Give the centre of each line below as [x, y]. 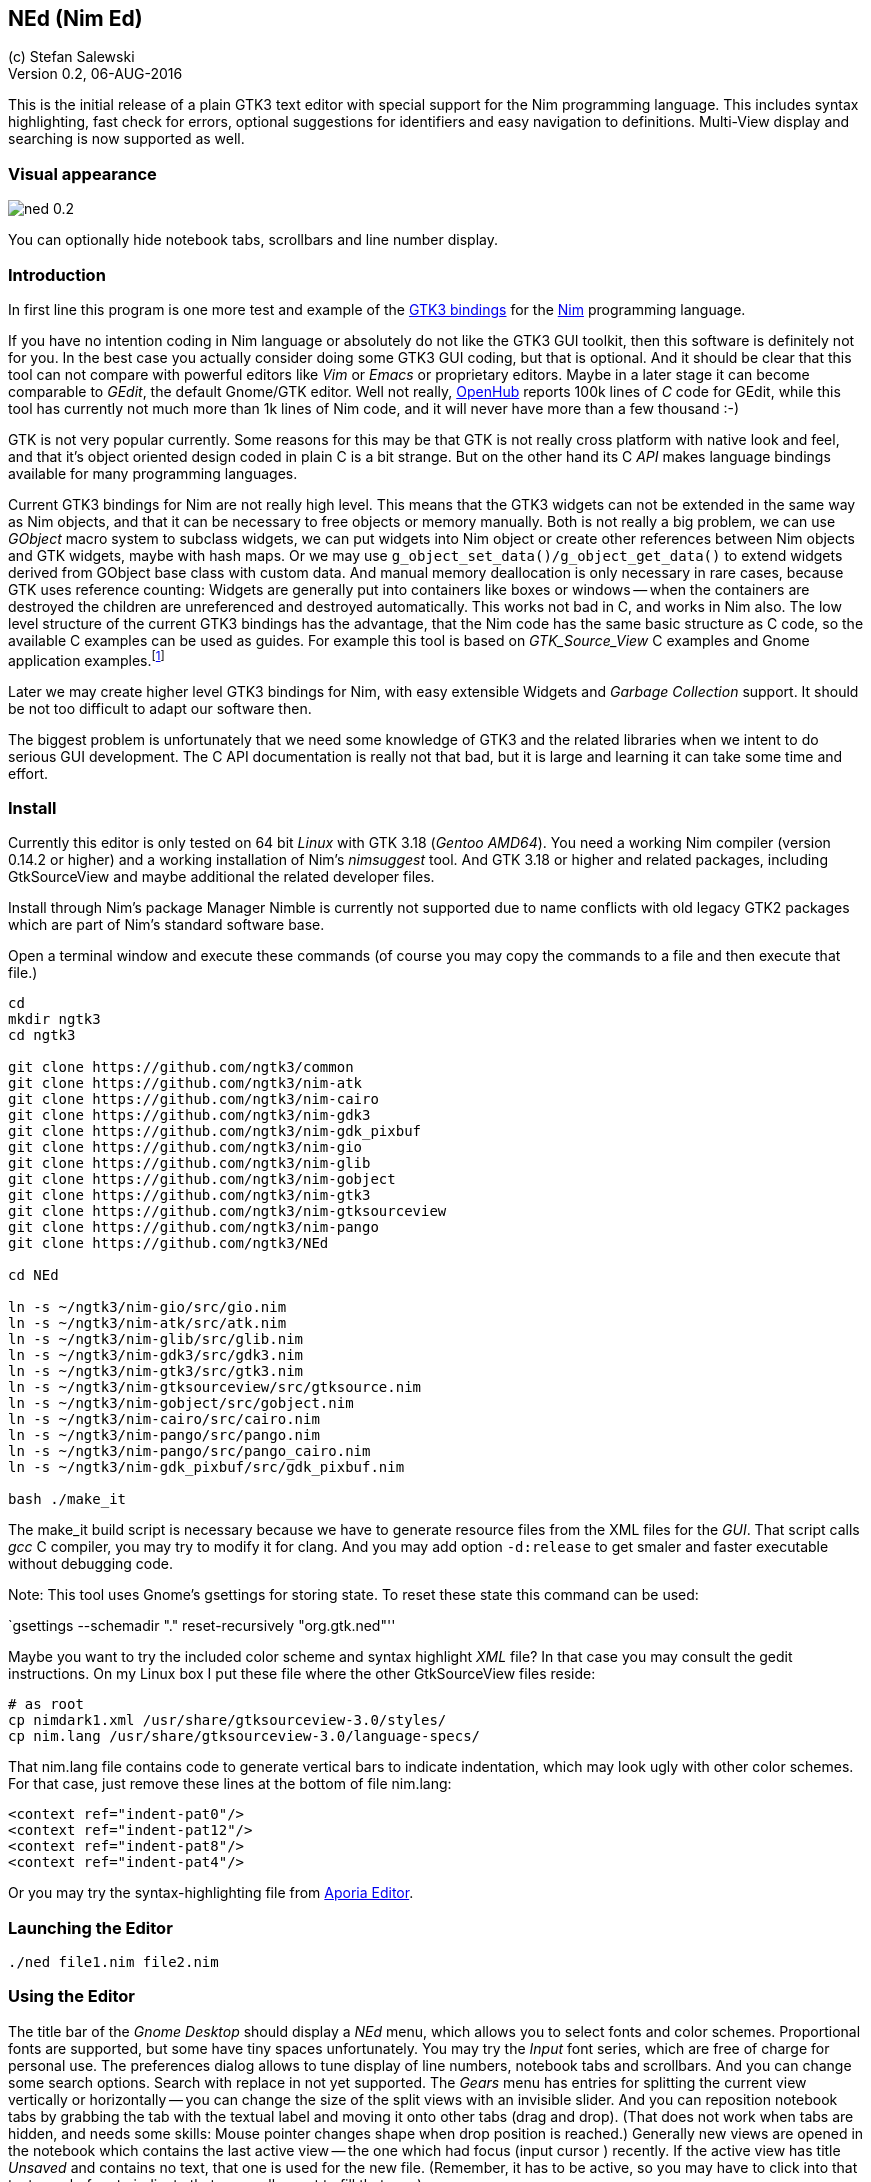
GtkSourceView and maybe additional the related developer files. [221, 877]
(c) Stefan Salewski [71, 57]
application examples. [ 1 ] [86, 658]
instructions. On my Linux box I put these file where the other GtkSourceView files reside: [302, 1674]
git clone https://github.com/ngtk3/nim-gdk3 [189, 1115]
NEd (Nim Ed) [75, 18]
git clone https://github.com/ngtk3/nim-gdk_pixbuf [215, 1131]
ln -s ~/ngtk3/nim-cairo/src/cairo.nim [164, 1419]
